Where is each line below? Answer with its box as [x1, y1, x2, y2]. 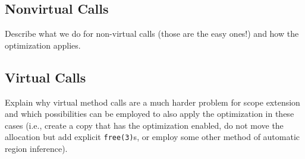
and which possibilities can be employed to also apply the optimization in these [5, 107, 294, 120]
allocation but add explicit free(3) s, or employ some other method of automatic [5, 131, 300, 143]
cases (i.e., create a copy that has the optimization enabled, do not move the [5, 119, 284, 131]
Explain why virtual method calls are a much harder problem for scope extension [5, 96, 300, 108]
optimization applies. [5, 39, 81, 51]
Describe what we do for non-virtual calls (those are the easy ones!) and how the [5, 27, 299, 40]
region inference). [5, 142, 68, 155]
